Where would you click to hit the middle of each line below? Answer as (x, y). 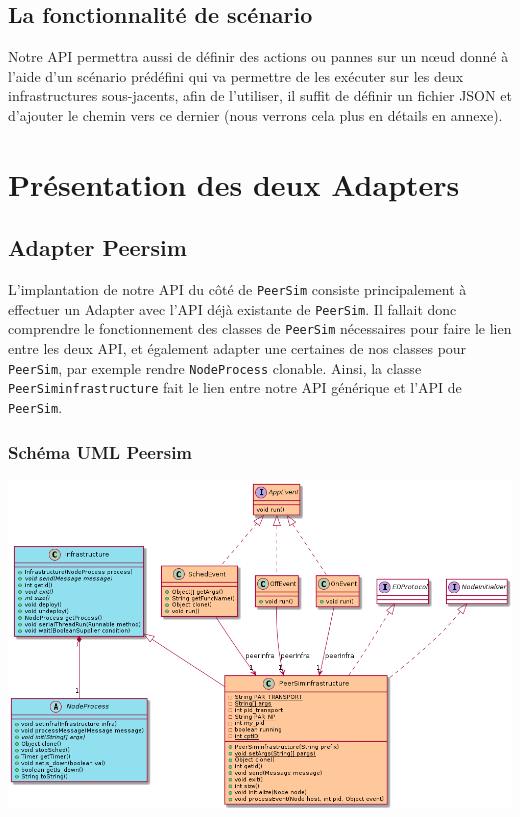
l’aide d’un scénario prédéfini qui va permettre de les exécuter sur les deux (236, 75)
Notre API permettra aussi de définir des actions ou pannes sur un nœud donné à (258, 56)
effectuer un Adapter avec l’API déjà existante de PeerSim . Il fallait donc (232, 308)
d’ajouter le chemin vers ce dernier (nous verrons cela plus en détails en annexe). (255, 114)
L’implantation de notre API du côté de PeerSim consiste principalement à (237, 289)
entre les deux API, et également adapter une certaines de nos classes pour (237, 348)
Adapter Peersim (97, 247)
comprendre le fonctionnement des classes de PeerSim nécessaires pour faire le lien (260, 328)
